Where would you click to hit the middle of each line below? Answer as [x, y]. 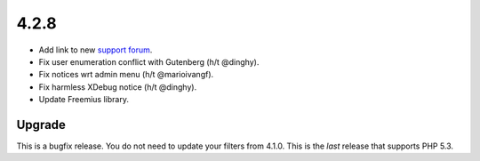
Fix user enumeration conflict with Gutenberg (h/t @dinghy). [149, 61]
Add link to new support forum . [96, 50]
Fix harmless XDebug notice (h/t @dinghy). [118, 87]
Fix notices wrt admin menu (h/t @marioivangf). [126, 75]
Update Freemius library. [84, 100]
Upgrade [41, 125]
